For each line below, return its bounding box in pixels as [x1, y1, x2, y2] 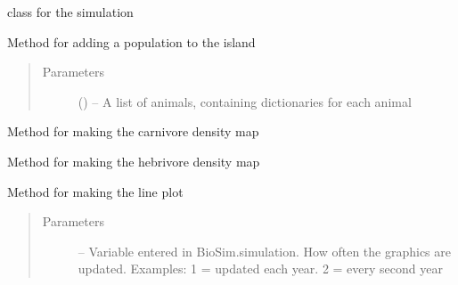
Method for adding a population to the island [7, 32, 256, 51]
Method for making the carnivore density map [7, 122, 259, 141]
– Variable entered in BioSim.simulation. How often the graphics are [78, 241, 451, 260]
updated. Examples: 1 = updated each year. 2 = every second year [78, 259, 443, 278]
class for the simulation [7, 3, 134, 20]
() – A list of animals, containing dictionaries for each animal [78, 92, 412, 110]
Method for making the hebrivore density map [7, 151, 260, 170]
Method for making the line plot [7, 182, 184, 200]
